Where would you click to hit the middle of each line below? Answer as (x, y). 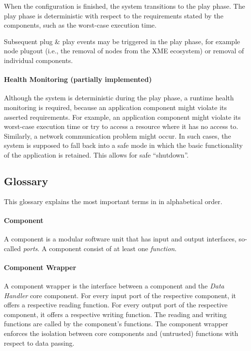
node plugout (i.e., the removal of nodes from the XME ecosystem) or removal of (124, 51)
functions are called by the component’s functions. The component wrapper (116, 324)
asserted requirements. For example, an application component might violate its (122, 117)
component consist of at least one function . (113, 248)
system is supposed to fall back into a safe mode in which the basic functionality (123, 145)
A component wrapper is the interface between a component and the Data (114, 286)
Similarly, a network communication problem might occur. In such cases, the (118, 136)
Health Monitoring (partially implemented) (78, 79)
